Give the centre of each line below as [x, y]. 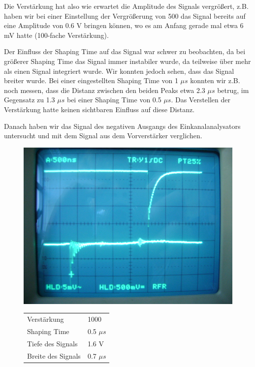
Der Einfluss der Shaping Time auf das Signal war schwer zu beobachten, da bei [125, 51]
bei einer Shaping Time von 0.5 [114, 100]
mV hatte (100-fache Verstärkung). [56, 35]
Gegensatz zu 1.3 [30, 100]
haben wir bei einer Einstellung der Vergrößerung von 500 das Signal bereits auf [125, 15]
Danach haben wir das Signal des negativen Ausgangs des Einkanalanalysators [122, 126]
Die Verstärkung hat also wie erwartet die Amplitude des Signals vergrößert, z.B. [126, 6]
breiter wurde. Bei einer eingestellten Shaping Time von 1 [91, 80]
